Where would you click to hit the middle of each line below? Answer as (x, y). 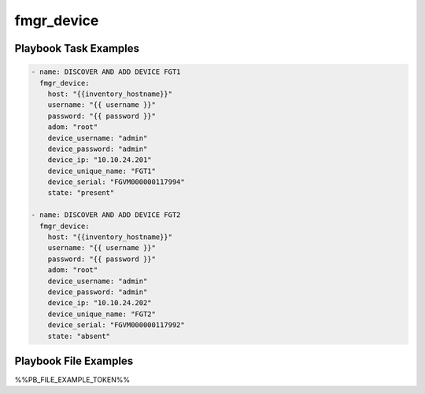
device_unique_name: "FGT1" (102, 171)
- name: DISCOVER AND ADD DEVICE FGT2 (106, 215)
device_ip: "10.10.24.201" (100, 160)
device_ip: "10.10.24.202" (100, 303)
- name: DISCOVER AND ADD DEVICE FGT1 (106, 72)
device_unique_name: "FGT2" (102, 314)
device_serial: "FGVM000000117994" (116, 182)
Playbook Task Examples (77, 48)
